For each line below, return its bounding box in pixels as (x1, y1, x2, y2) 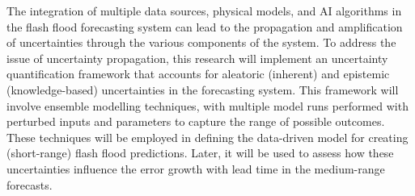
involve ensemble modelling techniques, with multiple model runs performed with (6, 97, 409, 114)
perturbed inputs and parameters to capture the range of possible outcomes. (6, 113, 385, 130)
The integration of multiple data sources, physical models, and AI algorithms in (6, 2, 402, 19)
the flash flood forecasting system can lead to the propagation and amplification (6, 18, 403, 35)
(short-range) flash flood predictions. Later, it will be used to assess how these (6, 144, 394, 161)
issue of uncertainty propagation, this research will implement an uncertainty (6, 49, 388, 66)
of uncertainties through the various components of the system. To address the (6, 34, 396, 51)
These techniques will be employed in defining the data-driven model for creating (6, 128, 409, 145)
